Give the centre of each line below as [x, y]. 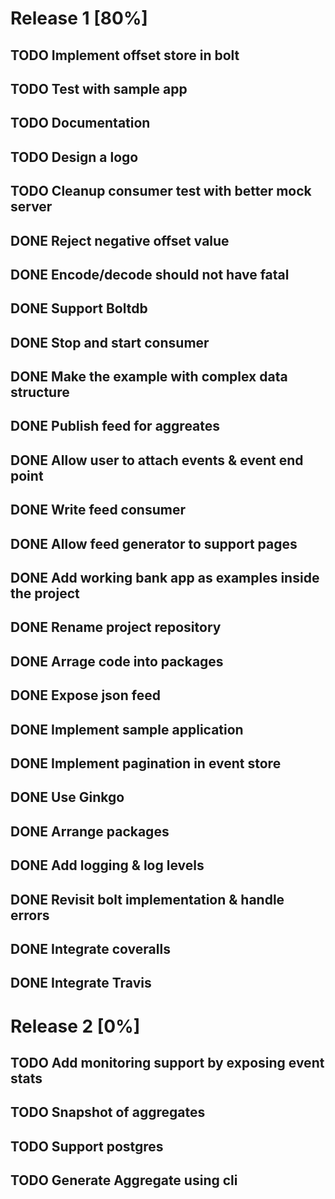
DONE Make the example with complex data [149, 377]
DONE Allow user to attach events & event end [157, 460]
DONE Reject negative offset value [120, 240]
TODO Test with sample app [99, 88]
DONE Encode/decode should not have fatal [150, 274]
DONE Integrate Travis [81, 983]
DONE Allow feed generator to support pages [154, 543]
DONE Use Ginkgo [67, 797]
